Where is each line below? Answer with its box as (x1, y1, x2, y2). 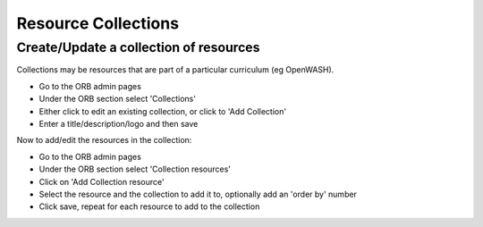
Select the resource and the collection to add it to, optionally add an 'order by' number (38, 189, 358, 199)
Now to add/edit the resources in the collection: (16, 135, 192, 146)
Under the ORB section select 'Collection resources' (38, 164, 232, 174)
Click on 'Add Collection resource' (38, 176, 165, 187)
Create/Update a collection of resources (16, 39, 260, 55)
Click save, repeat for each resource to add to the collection (38, 201, 260, 212)
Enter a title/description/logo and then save (38, 118, 199, 129)
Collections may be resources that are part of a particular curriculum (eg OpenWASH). (16, 64, 335, 75)
